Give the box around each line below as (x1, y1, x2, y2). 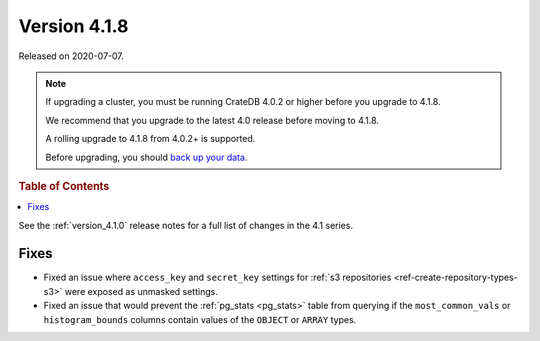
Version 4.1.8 (18, 15, 129, 37)
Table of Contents (18, 179, 110, 193)
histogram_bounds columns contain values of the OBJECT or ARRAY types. (43, 313, 357, 325)
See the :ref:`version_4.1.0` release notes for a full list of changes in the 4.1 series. (18, 219, 354, 231)
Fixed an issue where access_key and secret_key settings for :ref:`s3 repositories (43, 271, 392, 284)
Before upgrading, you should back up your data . (45, 151, 248, 163)
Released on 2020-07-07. (18, 50, 125, 62)
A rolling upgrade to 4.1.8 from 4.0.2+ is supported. (45, 133, 256, 145)
